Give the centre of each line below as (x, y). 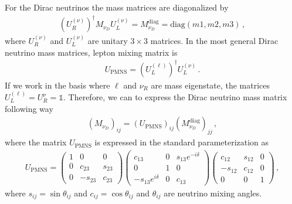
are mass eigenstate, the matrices (210, 85)
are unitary (108, 40)
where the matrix (36, 142)
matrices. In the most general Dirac (214, 40)
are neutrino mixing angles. (213, 193)
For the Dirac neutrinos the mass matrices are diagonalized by (117, 7)
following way (29, 108)
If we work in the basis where (57, 85)
